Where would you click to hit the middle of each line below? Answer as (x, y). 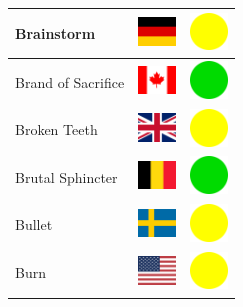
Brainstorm (55, 32)
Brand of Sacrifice (70, 81)
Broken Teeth (56, 129)
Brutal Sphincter (66, 176)
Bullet (34, 224)
